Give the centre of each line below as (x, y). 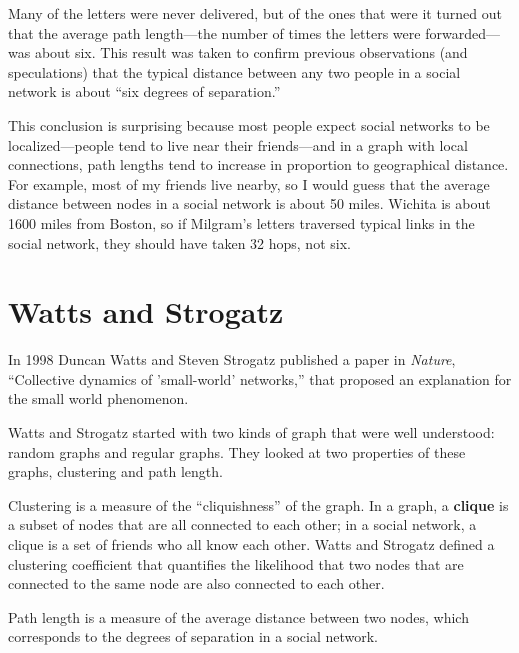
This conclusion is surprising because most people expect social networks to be (249, 124)
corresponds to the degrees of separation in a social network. (193, 636)
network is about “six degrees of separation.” (144, 91)
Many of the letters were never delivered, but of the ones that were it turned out (255, 13)
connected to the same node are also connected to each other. (196, 583)
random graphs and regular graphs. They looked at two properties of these (237, 451)
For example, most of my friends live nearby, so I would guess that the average (249, 183)
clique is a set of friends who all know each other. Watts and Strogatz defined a (251, 544)
